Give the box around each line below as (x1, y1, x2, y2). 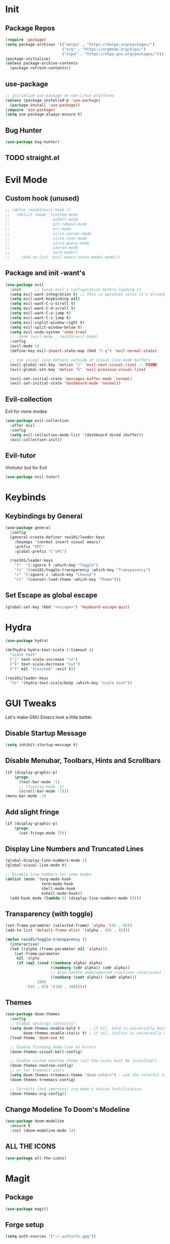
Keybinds (5, 492, 47, 503)
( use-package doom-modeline (5, 1119, 65, 1124)
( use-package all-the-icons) (5, 1156, 67, 1161)
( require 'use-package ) (5, 107, 56, 112)
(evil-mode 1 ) (10, 344, 39, 349)
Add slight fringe (5, 808, 60, 816)
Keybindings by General (5, 512, 82, 520)
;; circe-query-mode (5, 240, 90, 246)
